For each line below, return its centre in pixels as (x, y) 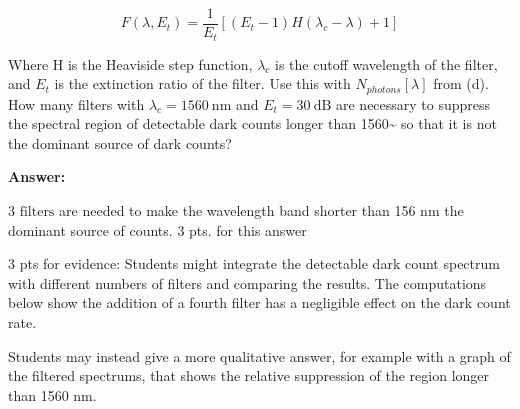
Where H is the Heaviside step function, (130, 63)
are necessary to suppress (413, 103)
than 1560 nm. (52, 394)
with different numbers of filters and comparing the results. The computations (247, 282)
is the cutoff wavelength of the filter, (386, 63)
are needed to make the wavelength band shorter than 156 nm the (261, 209)
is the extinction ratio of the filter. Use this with (202, 83)
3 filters (31, 211)
